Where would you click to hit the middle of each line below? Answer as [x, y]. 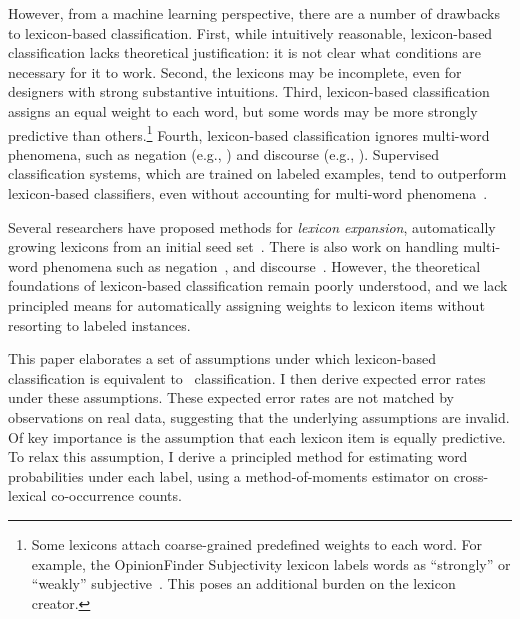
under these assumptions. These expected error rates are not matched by [231, 397]
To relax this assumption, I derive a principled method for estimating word [238, 456]
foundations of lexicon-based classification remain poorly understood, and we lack [258, 285]
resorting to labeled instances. [99, 324]
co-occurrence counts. [116, 495]
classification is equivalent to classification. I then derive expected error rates [247, 377]
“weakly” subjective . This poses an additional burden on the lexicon [243, 583]
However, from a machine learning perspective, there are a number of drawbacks [254, 13]
